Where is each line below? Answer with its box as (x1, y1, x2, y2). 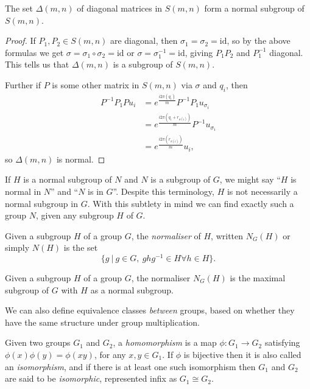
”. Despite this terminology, (113, 184, 214, 197)
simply (5, 241, 30, 254)
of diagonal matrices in (77, 2, 163, 14)
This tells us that (5, 58, 69, 71)
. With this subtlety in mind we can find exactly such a (87, 197, 294, 209)
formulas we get (5, 46, 64, 58)
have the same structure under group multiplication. (5, 315, 200, 328)
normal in (5, 184, 41, 197)
